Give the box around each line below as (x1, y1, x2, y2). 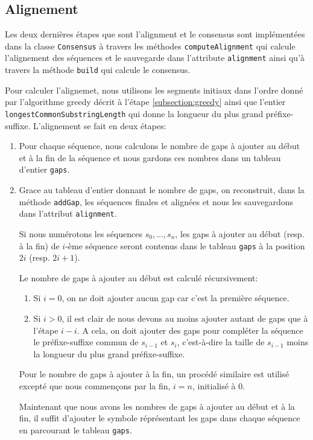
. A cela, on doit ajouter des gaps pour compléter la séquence (77, 324, 303, 336)
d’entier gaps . (19, 163, 70, 176)
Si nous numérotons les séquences (19, 227, 142, 240)
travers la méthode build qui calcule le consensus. (5, 63, 191, 76)
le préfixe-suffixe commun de (33, 336, 139, 348)
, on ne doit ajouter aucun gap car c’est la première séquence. (62, 292, 289, 304)
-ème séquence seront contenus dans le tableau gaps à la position (65, 239, 305, 252)
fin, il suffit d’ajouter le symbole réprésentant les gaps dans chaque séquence (19, 412, 300, 424)
